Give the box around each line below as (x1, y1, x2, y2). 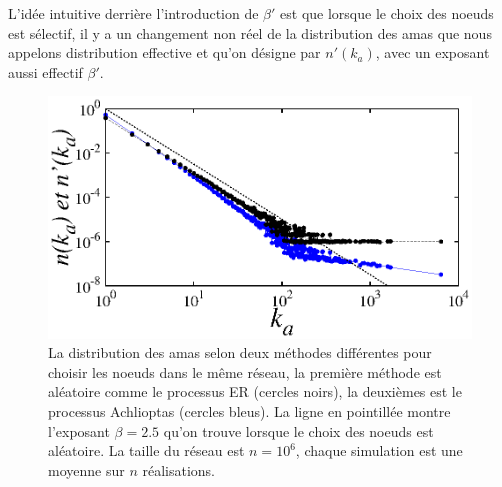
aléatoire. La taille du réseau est (48, 440, 245, 461)
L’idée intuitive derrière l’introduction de (8, 3, 259, 23)
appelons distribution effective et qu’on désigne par (8, 42, 321, 63)
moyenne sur (48, 459, 125, 480)
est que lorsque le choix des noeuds (280, 3, 494, 23)
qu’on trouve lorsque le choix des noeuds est (163, 420, 434, 441)
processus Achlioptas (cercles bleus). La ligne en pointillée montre (48, 400, 451, 421)
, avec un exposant (375, 42, 490, 63)
